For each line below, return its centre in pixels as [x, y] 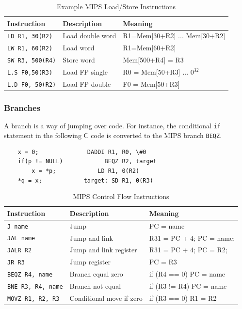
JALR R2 [20, 251]
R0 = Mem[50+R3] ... [156, 72]
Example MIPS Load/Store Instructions [116, 6]
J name [18, 226]
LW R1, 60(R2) [30, 49]
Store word [79, 60]
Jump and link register [103, 250]
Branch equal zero [96, 274]
